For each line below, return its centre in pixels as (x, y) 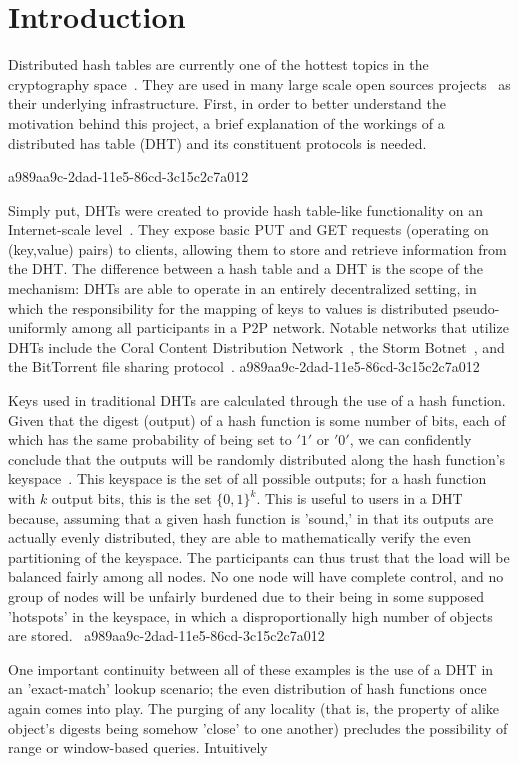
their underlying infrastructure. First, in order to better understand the (227, 103)
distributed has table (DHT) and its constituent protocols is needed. (217, 142)
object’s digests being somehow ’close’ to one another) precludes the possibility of (258, 727)
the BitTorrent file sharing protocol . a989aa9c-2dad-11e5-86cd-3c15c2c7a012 (244, 366)
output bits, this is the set (131, 498)
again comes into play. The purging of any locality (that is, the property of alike (254, 707)
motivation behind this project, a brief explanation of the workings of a (226, 122)
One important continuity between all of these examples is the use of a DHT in (251, 668)
